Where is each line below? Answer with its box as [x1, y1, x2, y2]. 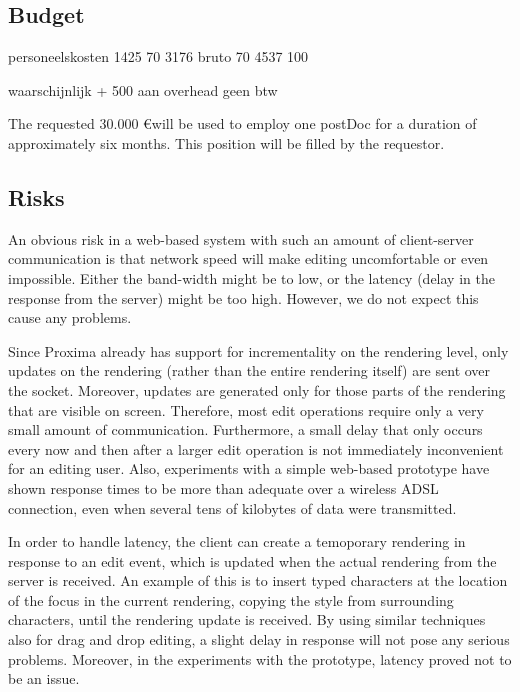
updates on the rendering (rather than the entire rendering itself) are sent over [8, 360, 491, 381]
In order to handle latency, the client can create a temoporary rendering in [8, 531, 466, 552]
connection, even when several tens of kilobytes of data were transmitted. [8, 497, 457, 518]
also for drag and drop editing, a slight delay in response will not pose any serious [8, 629, 510, 650]
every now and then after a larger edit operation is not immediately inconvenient [8, 438, 504, 459]
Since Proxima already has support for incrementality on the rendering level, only [8, 340, 509, 361]
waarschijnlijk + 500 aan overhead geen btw [8, 79, 278, 100]
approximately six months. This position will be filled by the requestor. [8, 132, 445, 153]
